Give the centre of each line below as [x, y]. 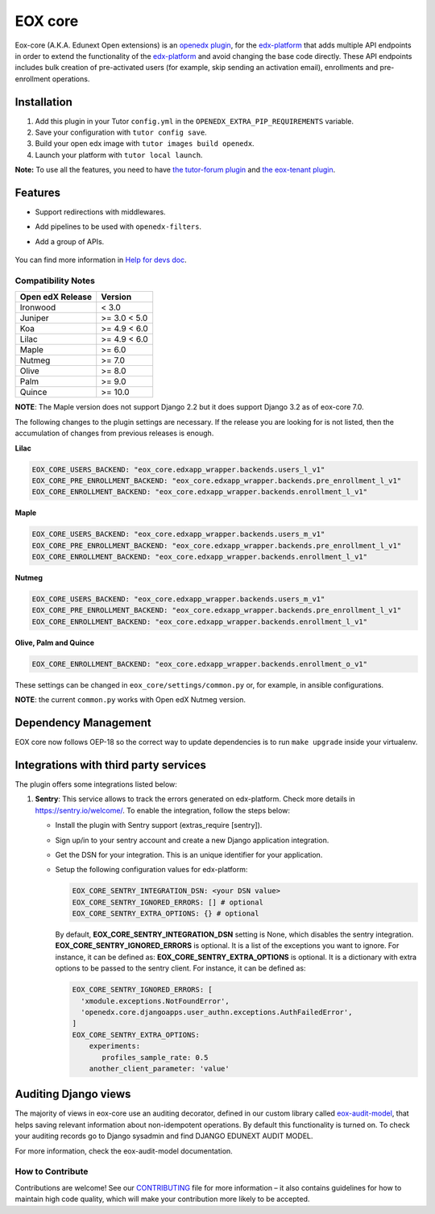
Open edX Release [56, 297]
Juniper [34, 318]
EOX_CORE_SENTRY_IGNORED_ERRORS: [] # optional [168, 902]
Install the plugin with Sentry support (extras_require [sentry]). [159, 825]
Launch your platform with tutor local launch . [119, 155]
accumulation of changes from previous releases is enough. [114, 433]
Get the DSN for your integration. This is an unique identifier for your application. [189, 854]
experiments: [115, 1046]
